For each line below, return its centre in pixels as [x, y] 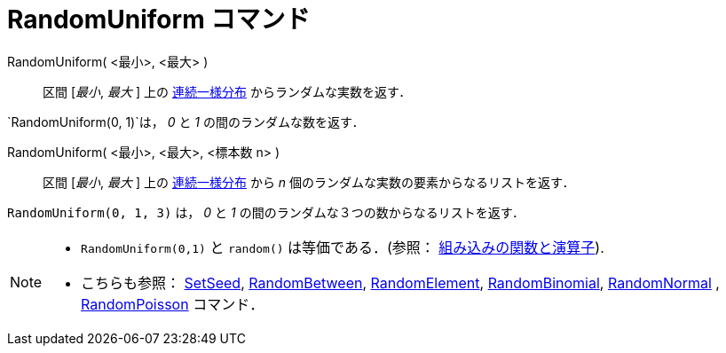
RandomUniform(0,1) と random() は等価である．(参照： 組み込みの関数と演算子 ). [343, 247]
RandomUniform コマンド [159, 20]
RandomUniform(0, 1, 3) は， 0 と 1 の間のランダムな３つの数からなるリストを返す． [266, 212]
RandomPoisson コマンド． [173, 304]
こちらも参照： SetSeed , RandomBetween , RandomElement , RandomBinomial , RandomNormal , [400, 282]
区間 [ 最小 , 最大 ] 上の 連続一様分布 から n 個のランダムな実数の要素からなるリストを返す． [309, 182]
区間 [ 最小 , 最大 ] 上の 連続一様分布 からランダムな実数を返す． [227, 91]
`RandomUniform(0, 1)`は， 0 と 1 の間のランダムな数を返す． [186, 122]
